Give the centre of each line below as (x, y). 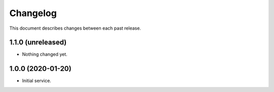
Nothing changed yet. (45, 54)
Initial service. (37, 81)
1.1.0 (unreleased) (38, 42)
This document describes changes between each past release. (75, 28)
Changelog (33, 13)
